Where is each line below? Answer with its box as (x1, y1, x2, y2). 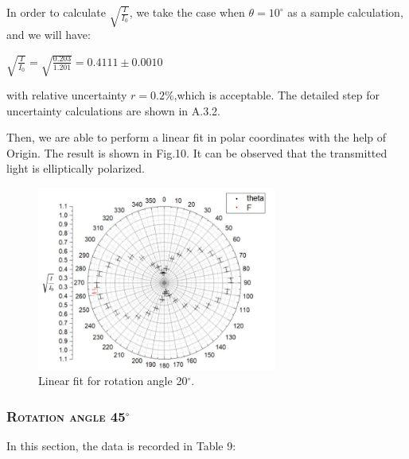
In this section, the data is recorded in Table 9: (6, 438, 236, 454)
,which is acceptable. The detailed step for (173, 87, 380, 103)
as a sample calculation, (287, 4, 403, 20)
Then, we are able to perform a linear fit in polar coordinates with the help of (6, 129, 387, 146)
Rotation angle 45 (6, 406, 126, 426)
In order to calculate (6, 4, 106, 20)
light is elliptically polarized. (6, 160, 145, 177)
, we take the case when (129, 4, 245, 20)
